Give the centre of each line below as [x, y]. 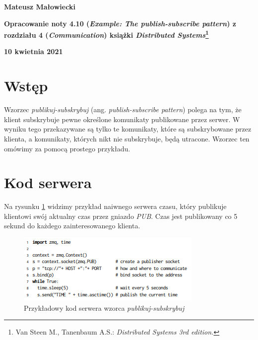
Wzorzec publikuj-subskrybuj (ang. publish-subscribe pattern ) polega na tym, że [123, 109]
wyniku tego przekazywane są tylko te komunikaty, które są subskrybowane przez [128, 129]
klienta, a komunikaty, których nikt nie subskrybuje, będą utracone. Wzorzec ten [127, 138]
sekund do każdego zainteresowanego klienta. [72, 226]
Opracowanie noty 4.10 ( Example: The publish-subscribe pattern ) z [120, 23]
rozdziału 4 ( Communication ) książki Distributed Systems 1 [106, 34]
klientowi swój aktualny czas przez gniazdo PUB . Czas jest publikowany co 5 [121, 216]
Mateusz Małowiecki [40, 6]
